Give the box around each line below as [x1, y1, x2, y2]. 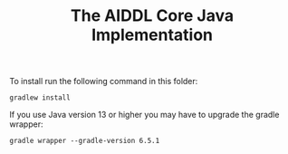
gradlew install [9, 93, 71, 102]
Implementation [91, 24, 214, 45]
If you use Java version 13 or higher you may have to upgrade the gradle [9, 110, 280, 120]
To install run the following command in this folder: [9, 76, 198, 87]
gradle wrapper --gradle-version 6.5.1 [9, 137, 160, 146]
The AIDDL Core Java [71, 5, 234, 26]
